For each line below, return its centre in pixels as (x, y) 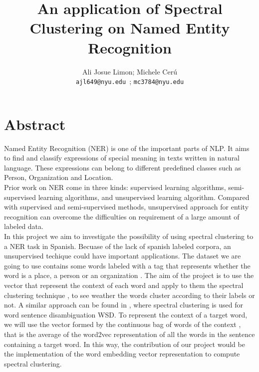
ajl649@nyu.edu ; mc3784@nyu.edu (130, 81)
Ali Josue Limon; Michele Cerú (130, 71)
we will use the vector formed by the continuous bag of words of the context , (123, 324)
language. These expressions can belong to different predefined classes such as (123, 167)
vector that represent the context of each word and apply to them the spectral (124, 285)
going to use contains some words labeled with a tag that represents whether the (127, 265)
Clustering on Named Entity (130, 28)
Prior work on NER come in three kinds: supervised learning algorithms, (115, 187)
